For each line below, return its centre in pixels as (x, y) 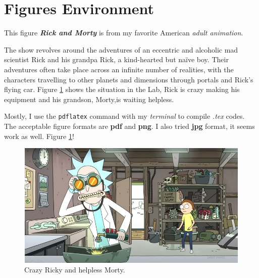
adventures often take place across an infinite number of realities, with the (119, 69)
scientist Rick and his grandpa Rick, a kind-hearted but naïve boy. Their (116, 59)
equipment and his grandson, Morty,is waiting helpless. (89, 99)
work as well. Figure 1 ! (39, 136)
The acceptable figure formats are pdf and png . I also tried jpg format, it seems (129, 126)
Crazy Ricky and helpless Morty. (75, 270)
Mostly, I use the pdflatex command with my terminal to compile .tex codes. (124, 116)
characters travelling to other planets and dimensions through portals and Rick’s (129, 79)
